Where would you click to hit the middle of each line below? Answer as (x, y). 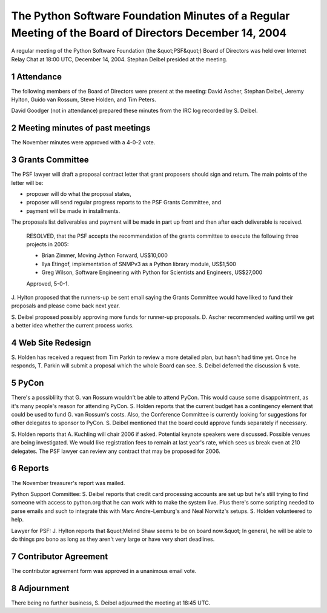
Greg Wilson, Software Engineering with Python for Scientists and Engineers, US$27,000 (152, 272)
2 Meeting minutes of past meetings (81, 128)
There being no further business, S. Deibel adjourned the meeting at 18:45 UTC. (111, 603)
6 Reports (30, 468)
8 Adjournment (40, 588)
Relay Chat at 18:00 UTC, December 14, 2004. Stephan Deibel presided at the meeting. (119, 59)
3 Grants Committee (50, 160)
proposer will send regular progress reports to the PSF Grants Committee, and (124, 203)
